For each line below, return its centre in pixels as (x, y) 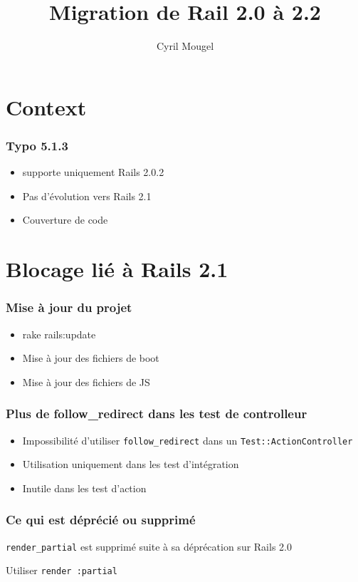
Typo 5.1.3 (37, 145)
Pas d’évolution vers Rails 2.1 (87, 196)
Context (46, 106)
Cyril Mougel (185, 46)
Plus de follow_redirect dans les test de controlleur (157, 414)
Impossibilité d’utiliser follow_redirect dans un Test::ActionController (188, 440)
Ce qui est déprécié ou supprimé (101, 520)
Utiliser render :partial (62, 570)
